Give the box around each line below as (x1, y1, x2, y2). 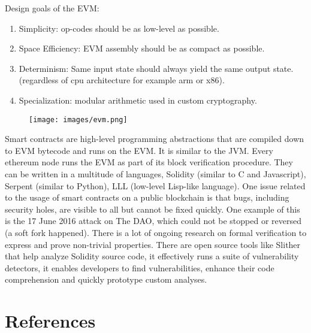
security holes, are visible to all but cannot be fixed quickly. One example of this (5, 202, 300, 215)
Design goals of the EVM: (5, 2, 99, 14)
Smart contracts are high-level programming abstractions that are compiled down (5, 132, 304, 145)
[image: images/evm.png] (29, 115, 128, 124)
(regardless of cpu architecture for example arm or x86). (19, 74, 225, 86)
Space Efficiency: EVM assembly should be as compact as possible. (19, 42, 265, 55)
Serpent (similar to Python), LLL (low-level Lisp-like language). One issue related (5, 179, 306, 192)
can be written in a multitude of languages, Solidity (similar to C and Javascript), (5, 168, 306, 180)
